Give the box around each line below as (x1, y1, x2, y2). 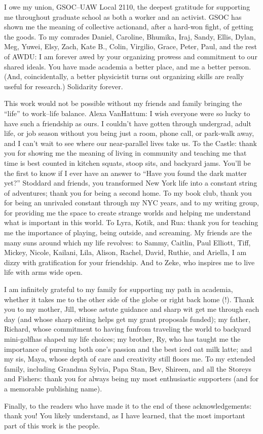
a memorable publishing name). (4, 383, 102, 393)
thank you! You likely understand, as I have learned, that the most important (4, 410, 245, 421)
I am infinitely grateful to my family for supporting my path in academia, (4, 284, 233, 295)
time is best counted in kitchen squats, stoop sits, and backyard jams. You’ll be (4, 157, 251, 168)
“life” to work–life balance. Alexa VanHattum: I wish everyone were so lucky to (4, 107, 250, 118)
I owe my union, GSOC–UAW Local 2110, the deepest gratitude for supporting (4, 2, 250, 12)
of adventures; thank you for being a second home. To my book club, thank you (4, 187, 252, 198)
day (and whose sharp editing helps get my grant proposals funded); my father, (4, 313, 250, 324)
